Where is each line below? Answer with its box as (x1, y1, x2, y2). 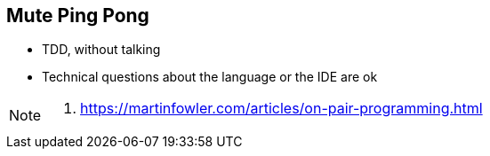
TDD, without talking (42, 42, 161, 58)
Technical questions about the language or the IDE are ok (42, 69, 378, 85)
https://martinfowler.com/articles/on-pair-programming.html (80, 99, 483, 118)
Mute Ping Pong (6, 4, 149, 27)
